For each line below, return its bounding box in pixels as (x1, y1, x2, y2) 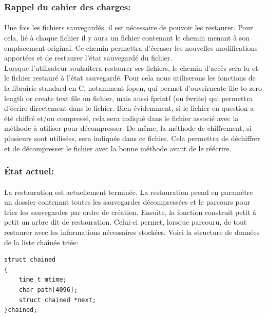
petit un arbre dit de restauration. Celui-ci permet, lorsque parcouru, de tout (4, 216, 247, 227)
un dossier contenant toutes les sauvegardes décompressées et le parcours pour (4, 196, 250, 207)
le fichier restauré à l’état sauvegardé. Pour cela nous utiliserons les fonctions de (4, 72, 256, 83)
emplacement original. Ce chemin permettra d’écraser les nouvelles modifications (4, 42, 258, 53)
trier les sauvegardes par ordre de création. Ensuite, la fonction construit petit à (4, 206, 256, 217)
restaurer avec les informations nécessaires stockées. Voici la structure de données (4, 226, 260, 237)
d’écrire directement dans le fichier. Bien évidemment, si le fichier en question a (4, 103, 254, 113)
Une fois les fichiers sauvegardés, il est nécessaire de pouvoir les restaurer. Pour (4, 22, 253, 33)
